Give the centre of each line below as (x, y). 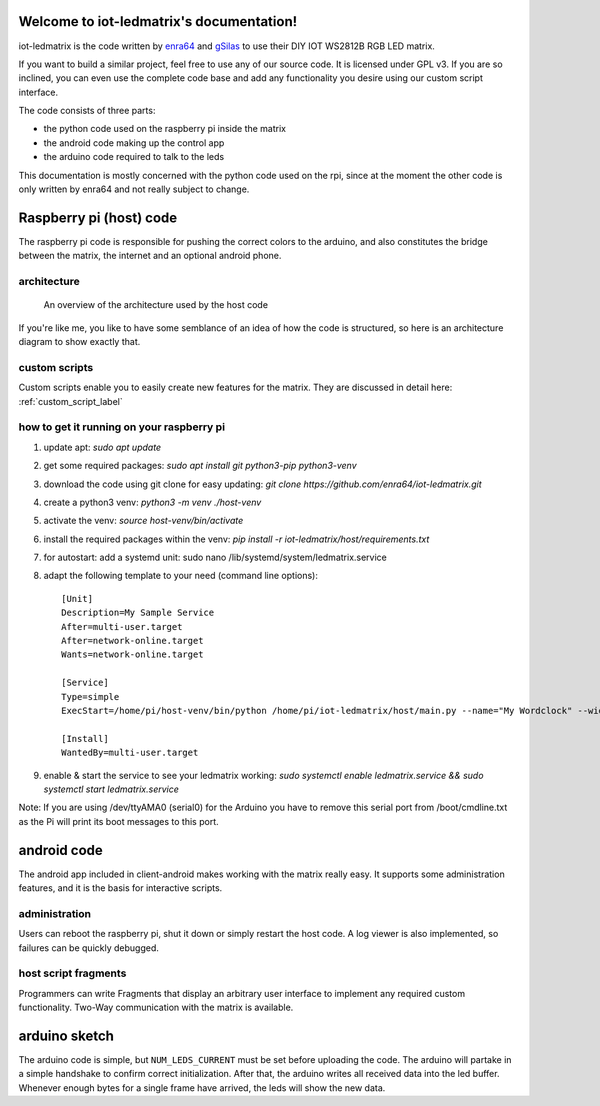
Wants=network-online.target (132, 654)
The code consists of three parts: (87, 111)
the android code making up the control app (134, 142)
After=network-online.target (132, 641)
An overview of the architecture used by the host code (156, 305)
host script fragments (72, 973)
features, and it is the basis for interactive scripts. (120, 888)
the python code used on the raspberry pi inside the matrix (165, 129)
